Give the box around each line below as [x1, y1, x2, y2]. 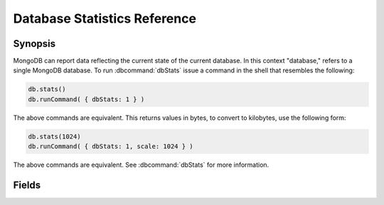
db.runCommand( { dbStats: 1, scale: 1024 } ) [28, 143, 193, 150]
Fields [13, 179, 41, 191]
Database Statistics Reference [13, 11, 197, 26]
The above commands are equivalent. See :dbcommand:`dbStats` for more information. [13, 160, 270, 170]
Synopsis [13, 38, 56, 50]
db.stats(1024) [28, 132, 81, 140]
